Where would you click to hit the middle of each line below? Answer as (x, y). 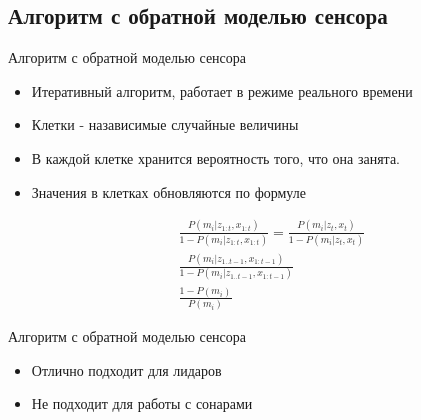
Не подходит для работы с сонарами (142, 403)
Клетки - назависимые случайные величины (165, 124)
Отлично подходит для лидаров (126, 369)
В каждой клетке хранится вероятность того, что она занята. (216, 157)
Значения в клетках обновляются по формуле (168, 191)
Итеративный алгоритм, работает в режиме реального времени (222, 90)
